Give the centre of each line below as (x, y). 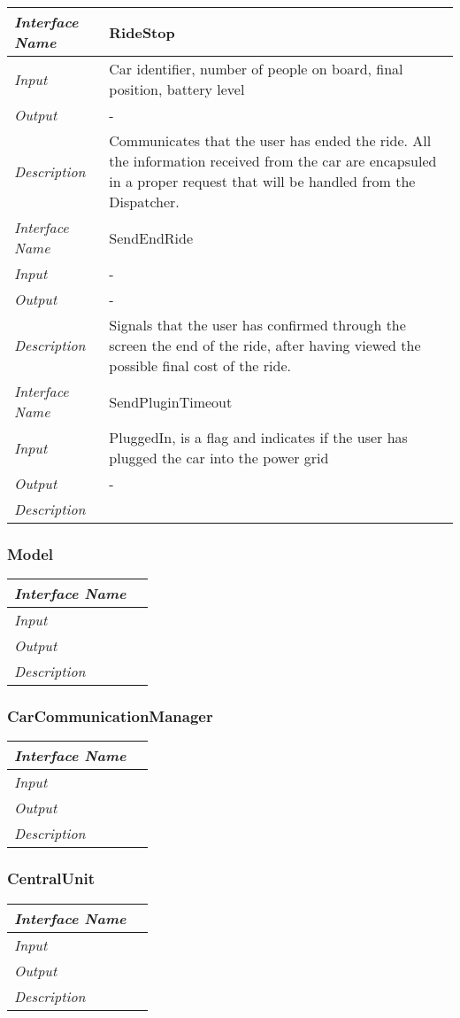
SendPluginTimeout (171, 401)
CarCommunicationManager (110, 716)
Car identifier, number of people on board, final (256, 69)
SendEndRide (151, 237)
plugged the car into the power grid (219, 458)
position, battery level (177, 89)
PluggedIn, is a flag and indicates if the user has (258, 437)
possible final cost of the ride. (200, 365)
